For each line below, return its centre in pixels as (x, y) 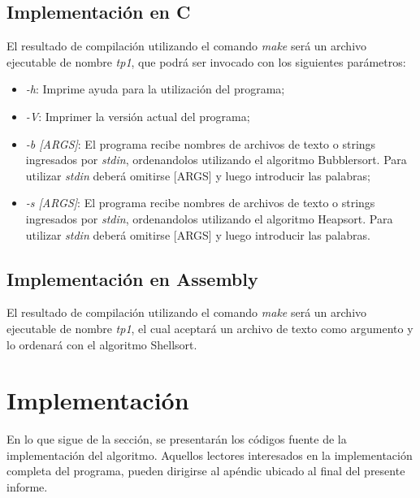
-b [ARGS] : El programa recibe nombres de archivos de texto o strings (201, 143)
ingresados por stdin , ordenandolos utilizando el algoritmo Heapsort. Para (209, 218)
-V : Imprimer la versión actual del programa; (138, 116)
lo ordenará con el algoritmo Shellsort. (102, 344)
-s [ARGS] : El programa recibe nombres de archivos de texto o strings (200, 203)
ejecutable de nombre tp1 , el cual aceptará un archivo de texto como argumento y (210, 328)
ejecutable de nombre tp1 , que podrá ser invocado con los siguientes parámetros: (206, 61)
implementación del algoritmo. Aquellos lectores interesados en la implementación (210, 455)
